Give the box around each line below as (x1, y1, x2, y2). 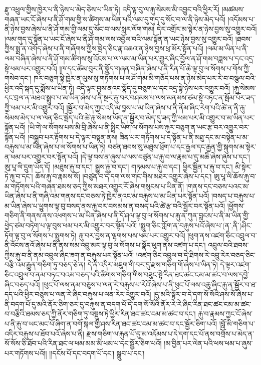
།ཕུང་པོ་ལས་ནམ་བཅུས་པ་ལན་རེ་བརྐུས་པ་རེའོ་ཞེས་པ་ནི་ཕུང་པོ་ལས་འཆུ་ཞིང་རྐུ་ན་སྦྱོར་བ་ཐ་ (42, 279, 257, 289)
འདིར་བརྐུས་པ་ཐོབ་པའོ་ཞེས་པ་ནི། (5, 328, 84, 338)
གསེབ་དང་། (5, 73, 32, 83)
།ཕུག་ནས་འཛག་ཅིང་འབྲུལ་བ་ (187, 230, 257, 240)
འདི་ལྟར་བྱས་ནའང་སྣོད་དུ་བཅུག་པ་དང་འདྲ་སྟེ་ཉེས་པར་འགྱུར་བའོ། (76, 82, 230, 93)
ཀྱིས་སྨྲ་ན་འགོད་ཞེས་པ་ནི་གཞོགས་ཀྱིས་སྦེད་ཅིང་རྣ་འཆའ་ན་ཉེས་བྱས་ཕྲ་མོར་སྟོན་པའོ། (5, 43, 203, 54)
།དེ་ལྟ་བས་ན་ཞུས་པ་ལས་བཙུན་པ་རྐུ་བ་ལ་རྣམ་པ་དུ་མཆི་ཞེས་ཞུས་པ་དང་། (80, 151, 250, 161)
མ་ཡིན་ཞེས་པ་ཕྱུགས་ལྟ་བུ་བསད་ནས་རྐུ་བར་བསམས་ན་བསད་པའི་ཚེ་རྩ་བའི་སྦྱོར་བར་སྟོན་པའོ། (5, 200, 225, 211)
